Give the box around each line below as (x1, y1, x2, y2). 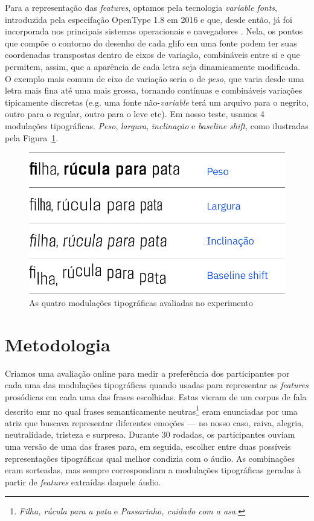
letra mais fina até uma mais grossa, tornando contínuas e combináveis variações (5, 84, 303, 97)
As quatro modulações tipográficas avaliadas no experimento (29, 296, 253, 309)
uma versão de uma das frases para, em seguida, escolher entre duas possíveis (5, 439, 291, 452)
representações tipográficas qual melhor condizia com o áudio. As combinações (5, 452, 295, 464)
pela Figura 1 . (5, 131, 59, 144)
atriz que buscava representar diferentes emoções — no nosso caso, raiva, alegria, (5, 416, 304, 429)
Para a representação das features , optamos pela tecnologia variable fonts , (5, 1, 277, 13)
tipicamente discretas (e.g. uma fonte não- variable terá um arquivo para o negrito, (5, 95, 309, 108)
